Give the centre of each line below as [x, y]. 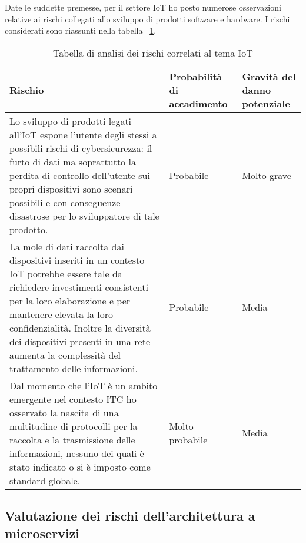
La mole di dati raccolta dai [67, 246]
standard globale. [45, 480]
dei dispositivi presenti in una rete [80, 341]
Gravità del [269, 76]
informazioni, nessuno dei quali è [77, 453]
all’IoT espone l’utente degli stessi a [83, 134]
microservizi [42, 533]
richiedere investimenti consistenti [79, 287]
